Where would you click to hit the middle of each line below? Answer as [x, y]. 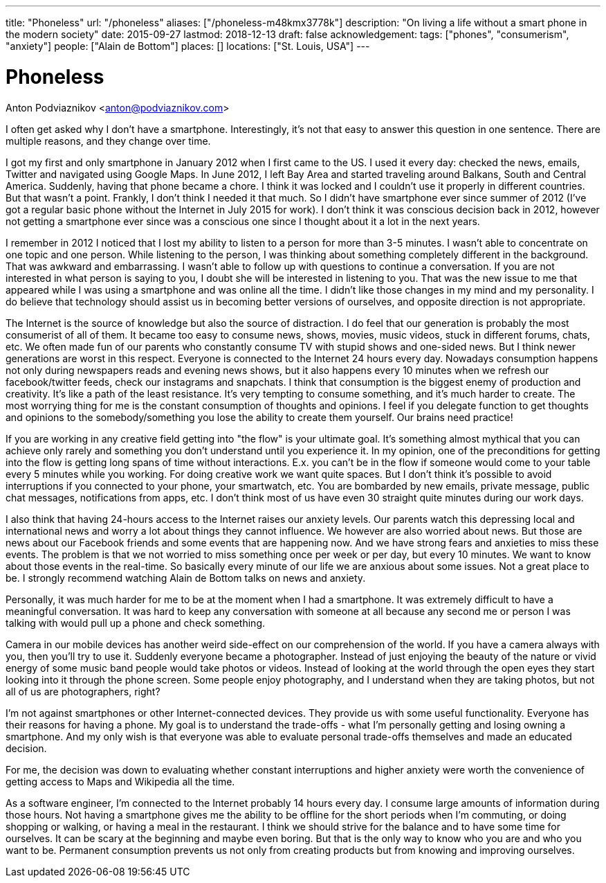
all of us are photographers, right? [83, 691]
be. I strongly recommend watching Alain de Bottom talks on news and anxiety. [186, 578]
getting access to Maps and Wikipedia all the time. [120, 781]
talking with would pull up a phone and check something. [136, 623]
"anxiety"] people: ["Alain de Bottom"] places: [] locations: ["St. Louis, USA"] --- [188, 46]
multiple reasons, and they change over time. [108, 141]
